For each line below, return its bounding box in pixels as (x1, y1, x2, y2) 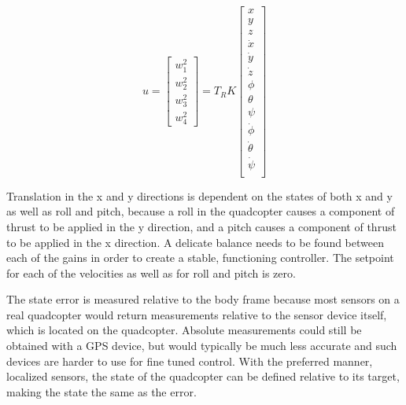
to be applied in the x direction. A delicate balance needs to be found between (6, 234, 385, 250)
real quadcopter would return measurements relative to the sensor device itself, (6, 306, 387, 322)
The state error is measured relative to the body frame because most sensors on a (6, 291, 400, 307)
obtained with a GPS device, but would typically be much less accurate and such (6, 337, 397, 354)
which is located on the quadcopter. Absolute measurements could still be (6, 322, 362, 338)
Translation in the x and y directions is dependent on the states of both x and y (6, 187, 393, 204)
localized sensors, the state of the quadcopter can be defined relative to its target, (6, 368, 400, 385)
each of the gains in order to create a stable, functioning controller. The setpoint (6, 249, 394, 266)
